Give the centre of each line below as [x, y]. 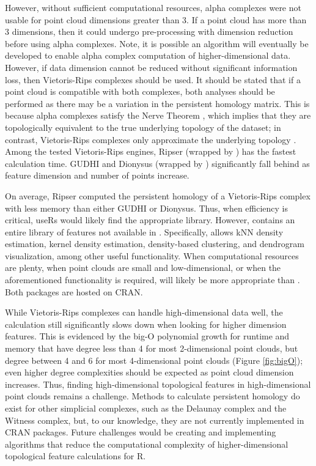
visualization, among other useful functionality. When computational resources [152, 255]
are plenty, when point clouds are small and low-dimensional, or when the [143, 268]
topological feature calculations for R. [75, 456]
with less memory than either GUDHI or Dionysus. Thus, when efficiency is [147, 208]
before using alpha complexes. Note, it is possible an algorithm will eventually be [157, 43]
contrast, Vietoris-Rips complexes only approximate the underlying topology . [151, 139]
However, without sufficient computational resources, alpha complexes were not [153, 7]
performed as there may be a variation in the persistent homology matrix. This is [157, 103]
